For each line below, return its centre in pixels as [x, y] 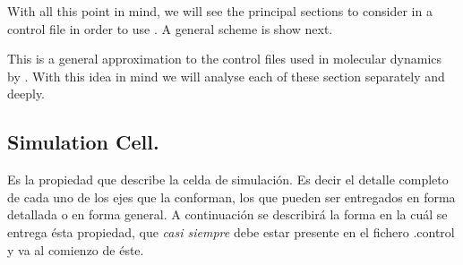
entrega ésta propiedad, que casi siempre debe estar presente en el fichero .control [231, 231]
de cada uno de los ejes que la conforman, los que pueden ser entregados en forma [231, 197]
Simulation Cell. [83, 142]
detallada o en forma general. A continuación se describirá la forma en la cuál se [227, 214]
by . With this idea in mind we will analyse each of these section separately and [226, 76]
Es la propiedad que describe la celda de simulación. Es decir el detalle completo [228, 180]
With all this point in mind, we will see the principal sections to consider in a [220, 11]
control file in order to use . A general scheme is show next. [170, 28]
